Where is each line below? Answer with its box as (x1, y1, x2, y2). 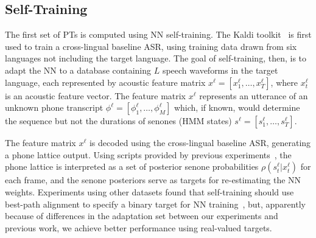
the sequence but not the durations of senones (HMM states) (5, 114, 232, 127)
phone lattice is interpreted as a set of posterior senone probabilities (5, 160, 259, 173)
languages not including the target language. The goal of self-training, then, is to (5, 52, 307, 65)
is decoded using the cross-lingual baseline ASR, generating (89, 136, 311, 149)
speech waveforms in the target (162, 63, 278, 76)
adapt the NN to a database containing (5, 63, 152, 76)
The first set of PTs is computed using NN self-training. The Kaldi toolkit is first (5, 28, 312, 41)
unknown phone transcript (5, 101, 104, 114)
